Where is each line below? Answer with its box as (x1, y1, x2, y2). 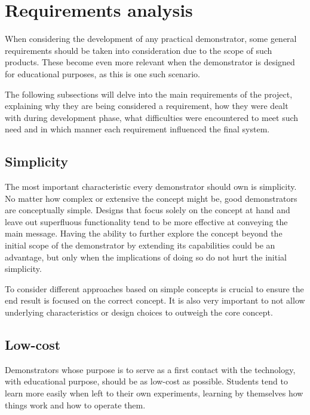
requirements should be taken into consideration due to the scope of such (5, 44, 272, 56)
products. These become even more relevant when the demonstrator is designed (5, 56, 295, 68)
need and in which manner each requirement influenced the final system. (5, 123, 270, 135)
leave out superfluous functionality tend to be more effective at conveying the (5, 215, 288, 228)
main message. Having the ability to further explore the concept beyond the (5, 227, 283, 240)
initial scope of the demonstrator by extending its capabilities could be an (5, 239, 275, 252)
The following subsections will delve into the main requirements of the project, (5, 87, 293, 100)
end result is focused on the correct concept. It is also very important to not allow (5, 294, 305, 307)
